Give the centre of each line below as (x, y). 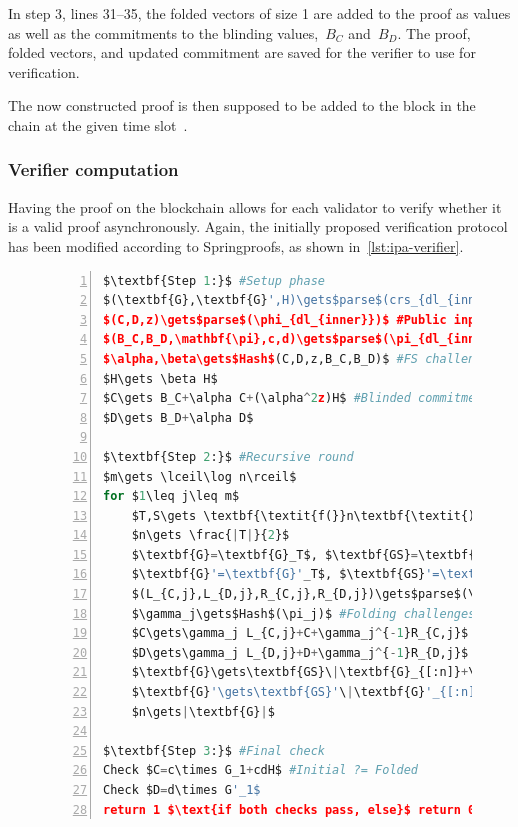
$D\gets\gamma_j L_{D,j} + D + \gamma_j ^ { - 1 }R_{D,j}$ (300, 652)
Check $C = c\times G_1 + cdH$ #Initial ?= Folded (261, 770)
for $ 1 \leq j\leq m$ (171, 496)
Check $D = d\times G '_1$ (182, 790)
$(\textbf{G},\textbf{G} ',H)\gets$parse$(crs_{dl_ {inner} (300, 300)
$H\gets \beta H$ (160, 378)
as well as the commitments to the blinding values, (163, 32)
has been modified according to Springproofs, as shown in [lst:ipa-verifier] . (236, 245)
